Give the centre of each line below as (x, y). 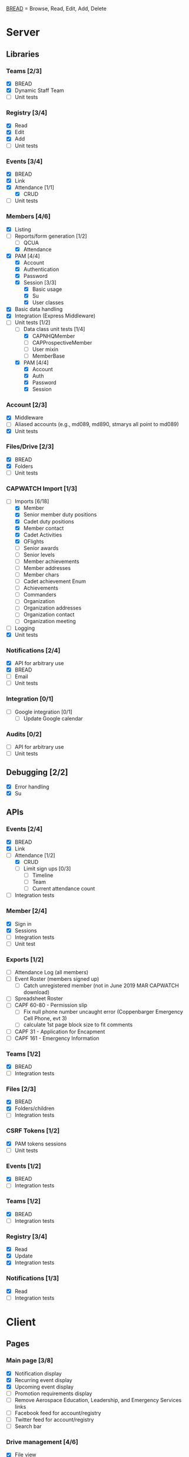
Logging (25, 628)
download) (37, 992)
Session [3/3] (40, 283)
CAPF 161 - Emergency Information (57, 1038)
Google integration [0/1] (43, 712)
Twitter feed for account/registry (54, 1419)
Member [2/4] (26, 911)
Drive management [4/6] (42, 1442)
